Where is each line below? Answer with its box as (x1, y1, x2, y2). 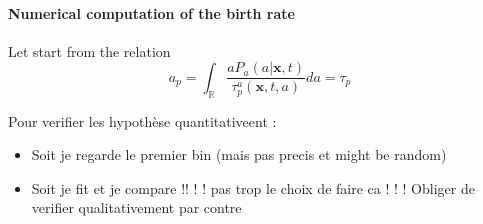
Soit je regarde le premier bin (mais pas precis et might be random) (31, 144, 447, 165)
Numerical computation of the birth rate (8, 2, 295, 23)
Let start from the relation (8, 40, 171, 61)
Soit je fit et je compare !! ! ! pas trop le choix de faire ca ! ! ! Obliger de (31, 177, 475, 198)
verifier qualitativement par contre (31, 197, 242, 218)
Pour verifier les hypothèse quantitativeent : (8, 110, 277, 131)
